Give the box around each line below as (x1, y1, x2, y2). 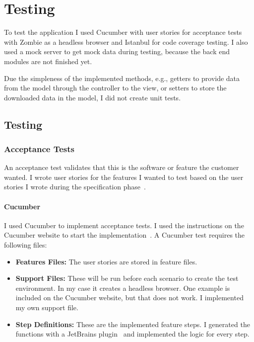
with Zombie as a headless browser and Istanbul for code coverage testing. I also (4, 36, 248, 47)
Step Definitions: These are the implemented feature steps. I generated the (15, 319, 250, 329)
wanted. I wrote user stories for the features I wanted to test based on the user (4, 171, 244, 182)
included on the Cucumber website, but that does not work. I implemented (15, 292, 244, 303)
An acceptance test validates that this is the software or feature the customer (4, 162, 239, 172)
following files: (4, 240, 47, 250)
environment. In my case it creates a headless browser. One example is (15, 282, 230, 293)
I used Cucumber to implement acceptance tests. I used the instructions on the (4, 220, 244, 230)
